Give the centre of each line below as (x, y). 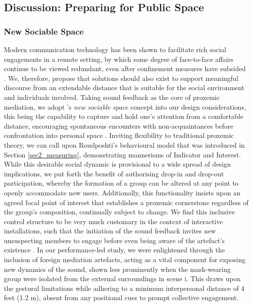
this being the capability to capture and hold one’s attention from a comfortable (124, 116)
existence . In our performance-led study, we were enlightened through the (115, 250)
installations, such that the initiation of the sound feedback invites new (110, 231)
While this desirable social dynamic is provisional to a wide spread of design (117, 164)
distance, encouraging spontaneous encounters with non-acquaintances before (119, 125)
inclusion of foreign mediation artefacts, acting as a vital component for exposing (125, 259)
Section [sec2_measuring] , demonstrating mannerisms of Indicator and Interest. (123, 154)
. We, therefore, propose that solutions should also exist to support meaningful (121, 78)
